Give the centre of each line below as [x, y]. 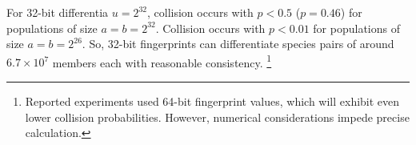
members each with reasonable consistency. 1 [162, 61]
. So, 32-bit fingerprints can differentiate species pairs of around [238, 44]
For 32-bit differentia [58, 12]
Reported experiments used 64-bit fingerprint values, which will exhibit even [212, 101]
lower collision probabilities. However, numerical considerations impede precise [217, 117]
